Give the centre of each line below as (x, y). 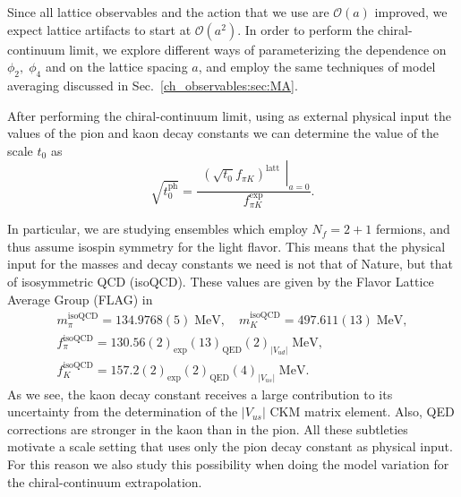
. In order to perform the (306, 29)
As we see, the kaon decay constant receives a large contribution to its (200, 394)
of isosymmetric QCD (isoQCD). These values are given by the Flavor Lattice (221, 282)
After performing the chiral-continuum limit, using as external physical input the (229, 115)
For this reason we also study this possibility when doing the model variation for (228, 463)
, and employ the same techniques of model (317, 67)
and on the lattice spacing (116, 67)
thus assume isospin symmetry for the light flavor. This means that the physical (226, 246)
